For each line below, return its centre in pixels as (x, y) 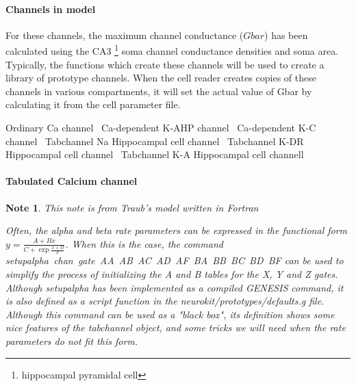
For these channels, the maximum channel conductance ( (125, 35)
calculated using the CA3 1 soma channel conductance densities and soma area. (172, 50)
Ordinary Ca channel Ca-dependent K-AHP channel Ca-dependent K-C (161, 128)
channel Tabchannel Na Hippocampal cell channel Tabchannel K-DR (155, 141)
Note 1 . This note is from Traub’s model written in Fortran (132, 207)
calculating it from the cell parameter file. (93, 104)
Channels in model (51, 9)
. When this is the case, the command (144, 243)
